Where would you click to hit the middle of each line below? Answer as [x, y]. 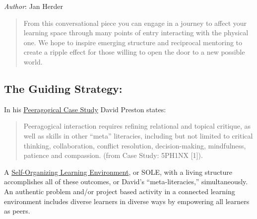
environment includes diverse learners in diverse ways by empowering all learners [127, 201]
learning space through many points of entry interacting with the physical [136, 33]
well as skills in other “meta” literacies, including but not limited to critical [138, 135]
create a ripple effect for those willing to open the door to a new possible [134, 52]
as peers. [17, 211]
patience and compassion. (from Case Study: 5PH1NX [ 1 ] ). [113, 155]
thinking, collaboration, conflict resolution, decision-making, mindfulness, [135, 145]
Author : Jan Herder [33, 6]
